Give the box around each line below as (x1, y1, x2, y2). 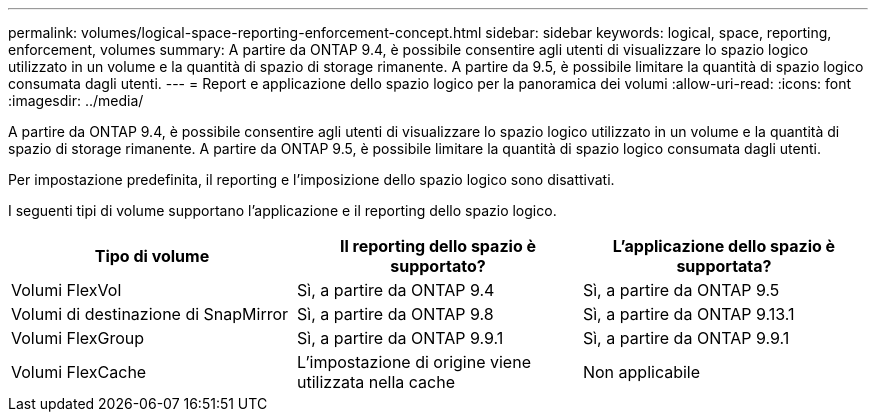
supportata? (676, 256, 772, 276)
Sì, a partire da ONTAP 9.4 (296, 280, 495, 300)
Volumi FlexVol (11, 280, 122, 300)
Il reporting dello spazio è (339, 236, 537, 256)
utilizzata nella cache (296, 372, 455, 392)
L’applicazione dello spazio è (612, 236, 836, 256)
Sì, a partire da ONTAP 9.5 (582, 280, 780, 300)
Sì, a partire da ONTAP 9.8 (296, 304, 494, 324)
